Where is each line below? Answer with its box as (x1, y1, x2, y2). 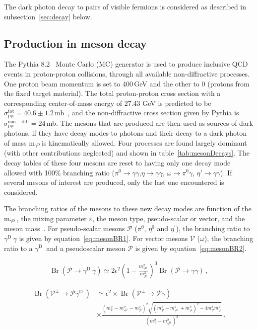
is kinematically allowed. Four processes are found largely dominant (41, 137, 247, 148)
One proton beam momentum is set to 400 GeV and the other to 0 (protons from (4, 78, 250, 88)
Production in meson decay (4, 35, 147, 51)
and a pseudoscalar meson (46, 243, 126, 253)
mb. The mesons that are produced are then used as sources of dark (46, 117, 253, 128)
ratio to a (4, 243, 33, 253)
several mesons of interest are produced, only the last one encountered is (4, 177, 224, 187)
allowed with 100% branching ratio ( (4, 167, 115, 177)
